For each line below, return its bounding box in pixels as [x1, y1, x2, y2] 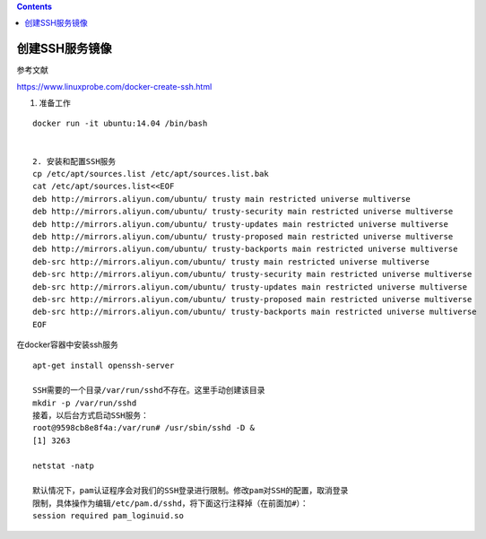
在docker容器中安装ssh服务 [16, 339, 118, 350]
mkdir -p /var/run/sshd [32, 397, 137, 408]
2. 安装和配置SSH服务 [32, 156, 117, 166]
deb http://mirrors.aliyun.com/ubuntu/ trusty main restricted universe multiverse [32, 194, 412, 204]
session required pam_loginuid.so [32, 511, 184, 521]
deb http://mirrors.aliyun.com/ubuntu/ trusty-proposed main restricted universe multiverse [32, 231, 454, 241]
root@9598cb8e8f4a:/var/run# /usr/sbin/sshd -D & [32, 422, 256, 433]
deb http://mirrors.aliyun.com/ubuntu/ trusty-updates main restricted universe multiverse [32, 219, 448, 229]
